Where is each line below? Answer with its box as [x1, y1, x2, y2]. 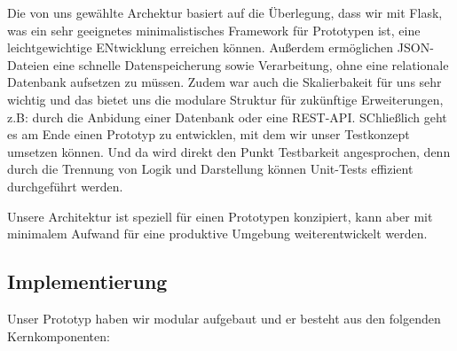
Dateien [7, 55, 50, 74]
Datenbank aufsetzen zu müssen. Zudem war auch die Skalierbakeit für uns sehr [7, 73, 442, 91]
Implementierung [7, 268, 168, 295]
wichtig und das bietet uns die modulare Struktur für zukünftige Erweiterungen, [7, 90, 444, 108]
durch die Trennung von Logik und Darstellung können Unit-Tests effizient [7, 160, 414, 178]
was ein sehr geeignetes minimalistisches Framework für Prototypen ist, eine [7, 20, 421, 39]
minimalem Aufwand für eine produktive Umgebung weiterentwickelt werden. [7, 224, 428, 243]
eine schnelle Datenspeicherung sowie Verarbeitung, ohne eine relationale [52, 55, 449, 74]
